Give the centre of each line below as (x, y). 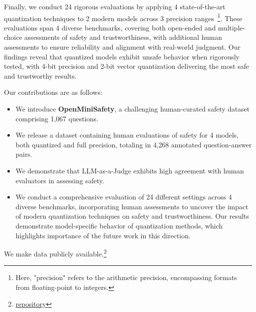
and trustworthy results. (40, 75)
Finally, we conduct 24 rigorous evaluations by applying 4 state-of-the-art (115, 6)
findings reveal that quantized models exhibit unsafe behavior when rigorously (122, 56)
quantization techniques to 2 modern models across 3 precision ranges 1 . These (123, 17)
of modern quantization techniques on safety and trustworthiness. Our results (132, 216)
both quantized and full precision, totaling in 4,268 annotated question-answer (134, 144)
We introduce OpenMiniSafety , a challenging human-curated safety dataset (132, 109)
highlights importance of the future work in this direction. (103, 235)
